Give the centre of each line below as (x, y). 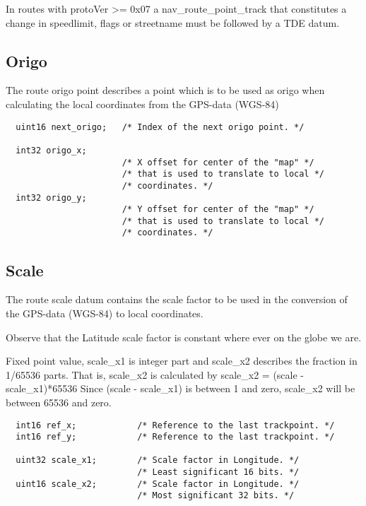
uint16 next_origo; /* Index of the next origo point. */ (160, 127)
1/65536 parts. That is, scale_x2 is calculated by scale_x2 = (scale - (155, 374)
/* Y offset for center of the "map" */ (218, 210)
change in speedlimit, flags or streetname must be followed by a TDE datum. (173, 22)
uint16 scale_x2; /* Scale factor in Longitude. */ (158, 484)
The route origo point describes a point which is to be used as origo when (165, 90)
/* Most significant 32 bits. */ (216, 496)
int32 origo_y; (51, 198)
